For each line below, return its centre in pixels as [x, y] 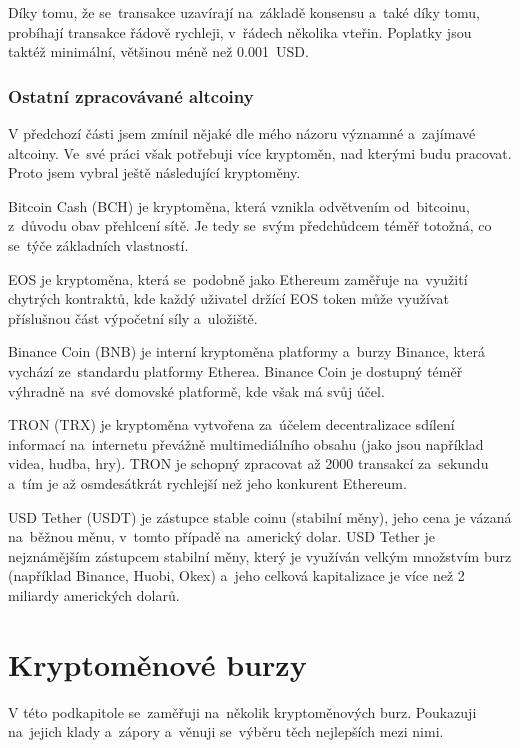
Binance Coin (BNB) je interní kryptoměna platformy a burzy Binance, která [246, 351]
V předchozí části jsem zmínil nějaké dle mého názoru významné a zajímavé [242, 133]
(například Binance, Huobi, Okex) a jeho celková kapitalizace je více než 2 [236, 575]
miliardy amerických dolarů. [94, 594]
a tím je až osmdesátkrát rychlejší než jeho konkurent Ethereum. [207, 482]
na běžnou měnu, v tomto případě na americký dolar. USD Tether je [221, 536]
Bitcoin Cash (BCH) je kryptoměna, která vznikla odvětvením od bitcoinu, [239, 205]
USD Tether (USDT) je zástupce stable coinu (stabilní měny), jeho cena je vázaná [260, 516]
